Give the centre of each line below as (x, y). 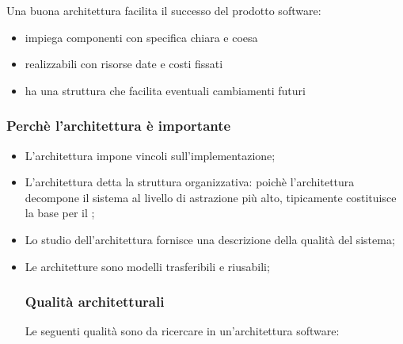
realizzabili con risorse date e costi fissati (124, 64)
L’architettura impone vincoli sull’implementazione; (150, 155)
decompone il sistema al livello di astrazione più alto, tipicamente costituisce (211, 197)
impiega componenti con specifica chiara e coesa (141, 37)
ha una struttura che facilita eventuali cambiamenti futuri (165, 90)
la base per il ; (60, 213)
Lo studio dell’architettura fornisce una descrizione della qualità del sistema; (210, 239)
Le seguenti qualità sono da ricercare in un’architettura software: (182, 331)
